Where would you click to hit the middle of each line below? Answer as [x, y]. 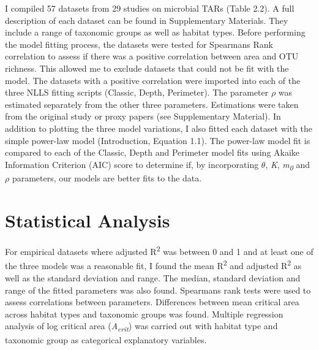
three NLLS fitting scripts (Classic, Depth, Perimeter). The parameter [137, 92]
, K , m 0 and [287, 165]
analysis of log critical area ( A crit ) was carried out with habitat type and [141, 327]
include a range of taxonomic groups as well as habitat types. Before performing [155, 32]
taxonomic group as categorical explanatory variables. [106, 339]
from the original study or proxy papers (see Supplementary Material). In [143, 116]
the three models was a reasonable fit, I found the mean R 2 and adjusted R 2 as [153, 265]
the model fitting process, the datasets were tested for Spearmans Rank [139, 44]
